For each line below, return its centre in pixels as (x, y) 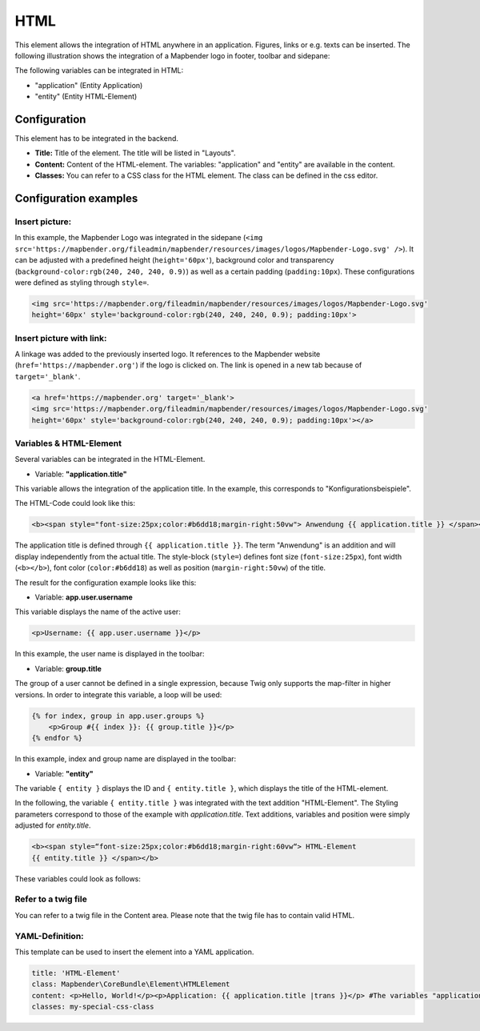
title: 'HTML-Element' (76, 973)
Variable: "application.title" (81, 474)
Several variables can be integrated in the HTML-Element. (110, 459)
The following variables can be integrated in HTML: (99, 70)
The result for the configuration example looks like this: (106, 582)
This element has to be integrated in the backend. (97, 138)
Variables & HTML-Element (68, 443)
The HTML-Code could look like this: (75, 503)
